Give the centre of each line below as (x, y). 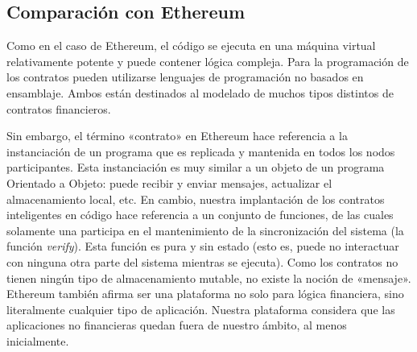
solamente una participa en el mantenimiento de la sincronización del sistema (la (205, 230)
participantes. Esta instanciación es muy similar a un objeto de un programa (196, 167)
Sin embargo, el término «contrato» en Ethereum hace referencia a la (177, 136)
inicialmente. (38, 340)
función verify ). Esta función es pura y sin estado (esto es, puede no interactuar (203, 246)
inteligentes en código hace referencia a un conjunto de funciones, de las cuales (200, 215)
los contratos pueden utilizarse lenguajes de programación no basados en (185, 77)
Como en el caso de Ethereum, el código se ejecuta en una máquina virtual (191, 46)
